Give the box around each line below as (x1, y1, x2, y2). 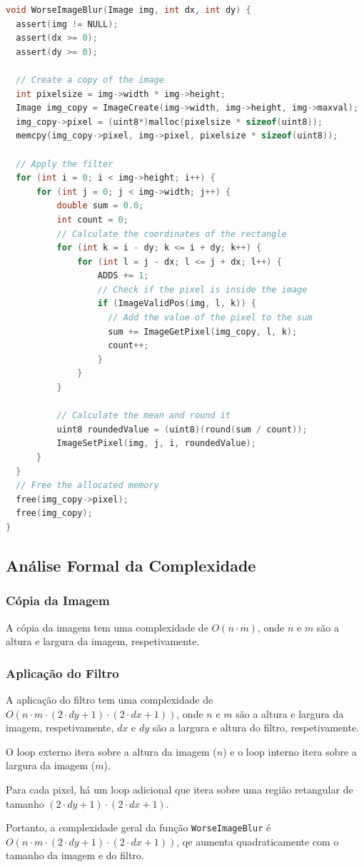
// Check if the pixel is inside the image (97, 284, 308, 295)
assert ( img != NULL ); (16, 19, 118, 29)
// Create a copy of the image (16, 74, 164, 85)
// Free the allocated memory (16, 480, 159, 491)
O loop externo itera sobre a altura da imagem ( (6, 744, 217, 759)
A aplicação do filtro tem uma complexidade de (6, 691, 213, 706)
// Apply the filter (16, 158, 113, 169)
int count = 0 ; (56, 214, 128, 225)
